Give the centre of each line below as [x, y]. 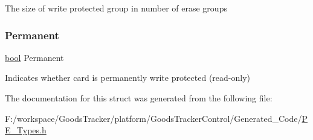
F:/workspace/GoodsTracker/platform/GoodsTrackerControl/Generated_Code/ [153, 118]
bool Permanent [34, 57]
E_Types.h [26, 130]
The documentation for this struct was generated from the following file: [139, 98]
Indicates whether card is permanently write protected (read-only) [127, 78]
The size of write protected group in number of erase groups [116, 8]
